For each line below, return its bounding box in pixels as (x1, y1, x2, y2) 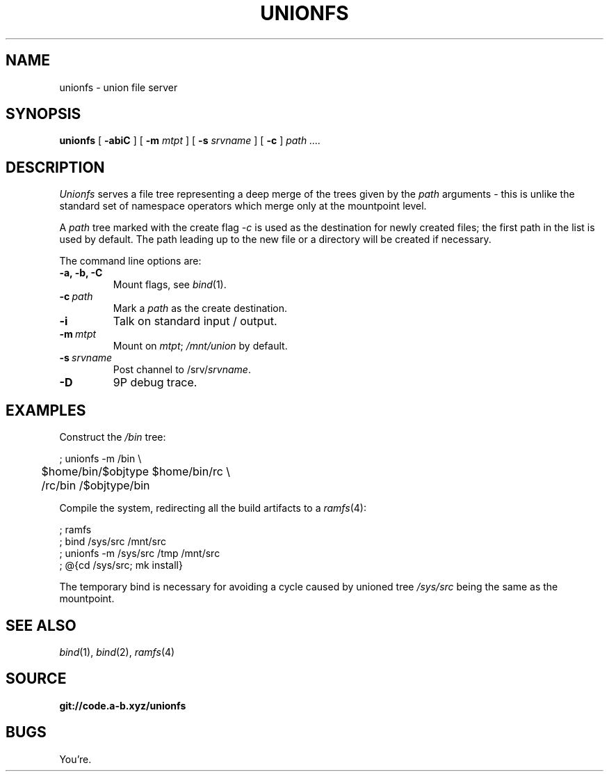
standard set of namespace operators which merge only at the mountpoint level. (59, 200, 427, 212)
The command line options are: (59, 255, 202, 267)
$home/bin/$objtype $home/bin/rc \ (41, 464, 231, 479)
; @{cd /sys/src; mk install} (59, 559, 183, 572)
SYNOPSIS (6, 105, 81, 123)
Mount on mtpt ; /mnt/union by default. (113, 340, 288, 352)
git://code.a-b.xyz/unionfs (59, 699, 186, 712)
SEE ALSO (6, 616, 76, 634)
